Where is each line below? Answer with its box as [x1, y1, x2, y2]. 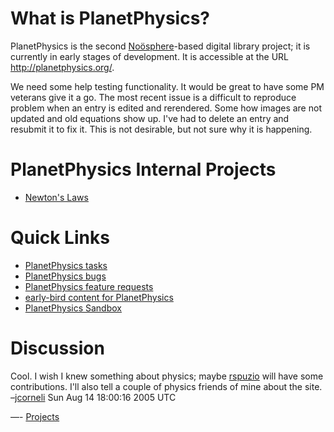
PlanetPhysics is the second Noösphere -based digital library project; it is [10, 40, 311, 52]
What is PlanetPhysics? [10, 7, 210, 30]
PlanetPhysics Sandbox [24, 302, 122, 314]
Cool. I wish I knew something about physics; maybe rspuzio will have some [10, 370, 324, 382]
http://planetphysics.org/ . [10, 61, 115, 73]
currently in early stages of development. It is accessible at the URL [10, 50, 290, 62]
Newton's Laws [24, 191, 89, 203]
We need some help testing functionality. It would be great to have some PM [10, 80, 325, 92]
